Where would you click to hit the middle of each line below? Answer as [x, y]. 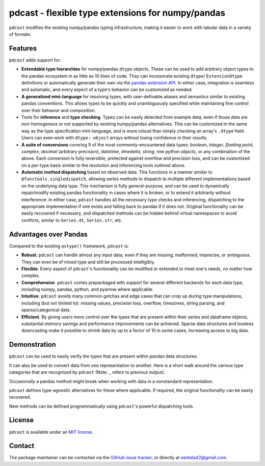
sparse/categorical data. [46, 310]
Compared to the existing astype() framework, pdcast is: [69, 246]
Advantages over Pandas [48, 234]
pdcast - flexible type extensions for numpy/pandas [117, 13]
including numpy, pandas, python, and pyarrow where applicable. [88, 289]
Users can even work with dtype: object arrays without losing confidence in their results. [115, 138]
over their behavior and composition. [58, 110]
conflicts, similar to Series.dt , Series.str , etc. [72, 220]
